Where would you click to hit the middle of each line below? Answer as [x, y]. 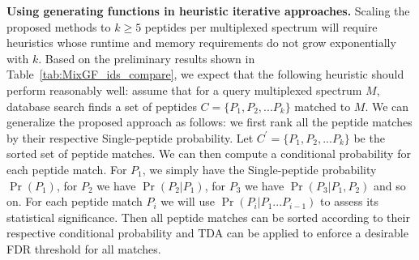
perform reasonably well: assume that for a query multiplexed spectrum [184, 90]
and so [390, 185]
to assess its [350, 201]
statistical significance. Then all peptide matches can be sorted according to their [208, 217]
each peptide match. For [67, 169]
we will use [188, 201]
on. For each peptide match [75, 201]
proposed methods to [59, 26]
